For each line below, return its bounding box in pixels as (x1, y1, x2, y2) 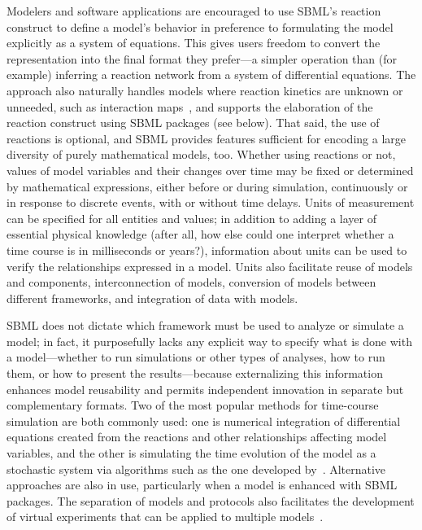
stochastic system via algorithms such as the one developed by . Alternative (7, 460, 386, 477)
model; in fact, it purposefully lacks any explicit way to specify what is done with (7, 332, 412, 349)
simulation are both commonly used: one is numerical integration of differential (7, 412, 401, 429)
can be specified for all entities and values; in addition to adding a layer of (7, 209, 376, 226)
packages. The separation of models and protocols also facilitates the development (7, 492, 415, 509)
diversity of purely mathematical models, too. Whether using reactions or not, (7, 146, 396, 163)
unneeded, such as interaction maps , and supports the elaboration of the (7, 98, 373, 115)
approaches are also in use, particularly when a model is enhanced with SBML (7, 476, 398, 493)
